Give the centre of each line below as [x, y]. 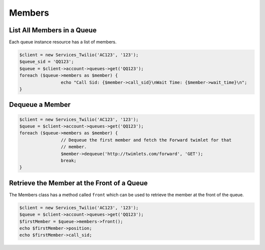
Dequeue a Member [40, 105]
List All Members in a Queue [53, 30]
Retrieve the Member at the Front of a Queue [79, 183]
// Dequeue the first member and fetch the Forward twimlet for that [146, 140]
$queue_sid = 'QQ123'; [47, 62]
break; [69, 160]
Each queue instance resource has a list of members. [63, 42]
